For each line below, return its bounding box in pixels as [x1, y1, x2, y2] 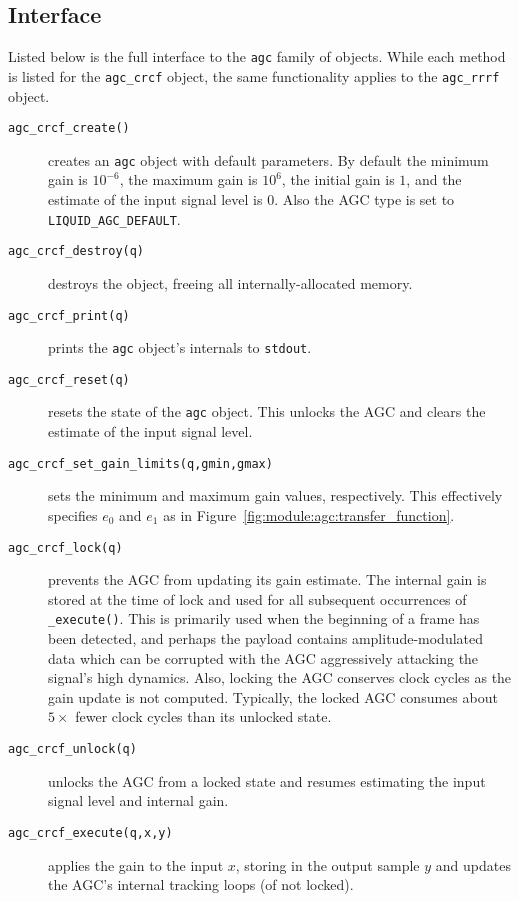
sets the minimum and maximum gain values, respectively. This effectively [48, 485, 503, 506]
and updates [435, 854, 511, 875]
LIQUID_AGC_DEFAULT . [48, 208, 181, 229]
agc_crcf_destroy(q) [8, 244, 145, 259]
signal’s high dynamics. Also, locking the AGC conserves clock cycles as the [48, 667, 512, 688]
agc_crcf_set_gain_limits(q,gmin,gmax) [8, 456, 273, 471]
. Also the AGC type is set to [274, 189, 455, 210]
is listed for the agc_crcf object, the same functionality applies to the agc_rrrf [8, 65, 500, 86]
